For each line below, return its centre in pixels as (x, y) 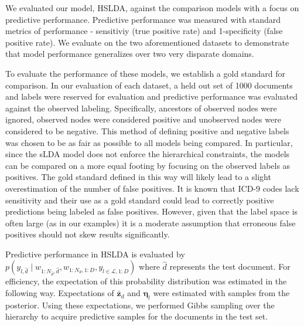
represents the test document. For (230, 266)
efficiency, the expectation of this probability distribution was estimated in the (146, 281)
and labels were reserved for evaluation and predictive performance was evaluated (152, 96)
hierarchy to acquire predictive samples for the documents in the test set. (137, 316)
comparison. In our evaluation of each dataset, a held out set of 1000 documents (149, 85)
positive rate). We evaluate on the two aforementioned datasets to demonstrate (147, 42)
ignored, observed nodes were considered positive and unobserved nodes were (143, 119)
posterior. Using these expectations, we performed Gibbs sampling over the (140, 305)
